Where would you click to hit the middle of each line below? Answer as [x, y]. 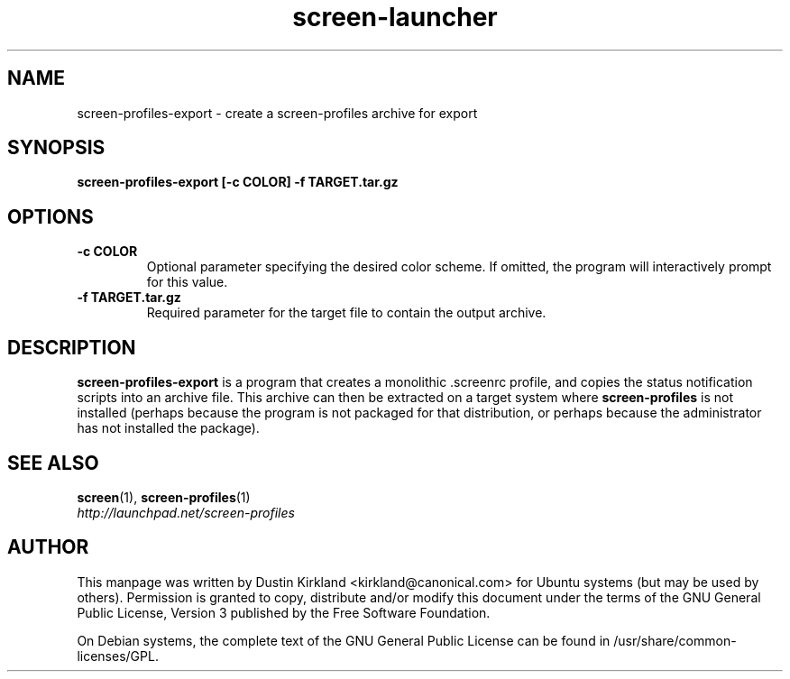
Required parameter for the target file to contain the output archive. [346, 313]
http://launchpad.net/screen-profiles [186, 512]
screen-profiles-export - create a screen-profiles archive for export [277, 113]
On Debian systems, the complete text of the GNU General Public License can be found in [344, 640]
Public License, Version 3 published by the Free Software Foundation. [284, 612]
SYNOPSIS [56, 148]
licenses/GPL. [118, 656]
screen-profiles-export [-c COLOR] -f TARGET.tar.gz [238, 182]
